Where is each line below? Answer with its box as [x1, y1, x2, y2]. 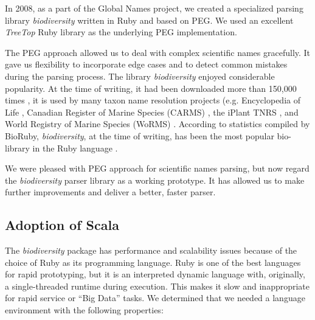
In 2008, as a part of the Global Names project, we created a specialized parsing [5, 2, 303, 14]
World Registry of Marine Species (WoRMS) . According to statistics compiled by [5, 117, 310, 130]
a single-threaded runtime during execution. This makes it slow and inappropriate [5, 279, 310, 292]
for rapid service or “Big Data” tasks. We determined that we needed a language [5, 291, 305, 304]
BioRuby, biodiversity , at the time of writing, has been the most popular [5, 129, 274, 142]
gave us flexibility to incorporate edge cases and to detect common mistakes [5, 58, 288, 71]
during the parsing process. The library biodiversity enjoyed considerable [5, 69, 275, 82]
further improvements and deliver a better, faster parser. [5, 186, 216, 198]
